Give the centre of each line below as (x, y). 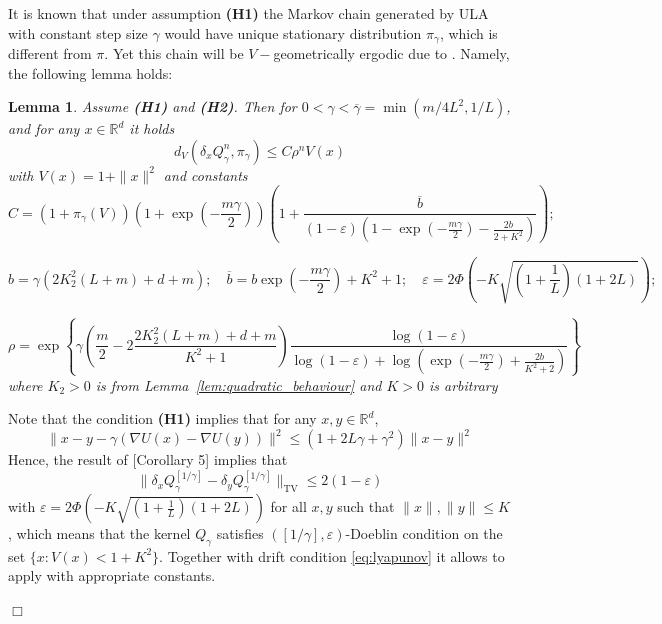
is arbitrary (463, 384)
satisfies (240, 533)
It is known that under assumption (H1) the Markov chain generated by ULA (248, 13)
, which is (468, 32)
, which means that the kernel (99, 533)
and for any (44, 128)
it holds (152, 128)
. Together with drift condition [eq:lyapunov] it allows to (332, 555)
